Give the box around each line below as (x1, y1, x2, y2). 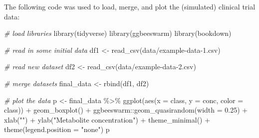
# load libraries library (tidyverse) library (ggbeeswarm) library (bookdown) (4, 28, 232, 38)
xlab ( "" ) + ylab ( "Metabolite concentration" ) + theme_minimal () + (4, 114, 211, 125)
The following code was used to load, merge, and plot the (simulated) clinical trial (4, 1, 256, 11)
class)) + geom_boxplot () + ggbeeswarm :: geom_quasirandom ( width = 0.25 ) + (4, 105, 248, 115)
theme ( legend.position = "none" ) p (4, 124, 110, 135)
